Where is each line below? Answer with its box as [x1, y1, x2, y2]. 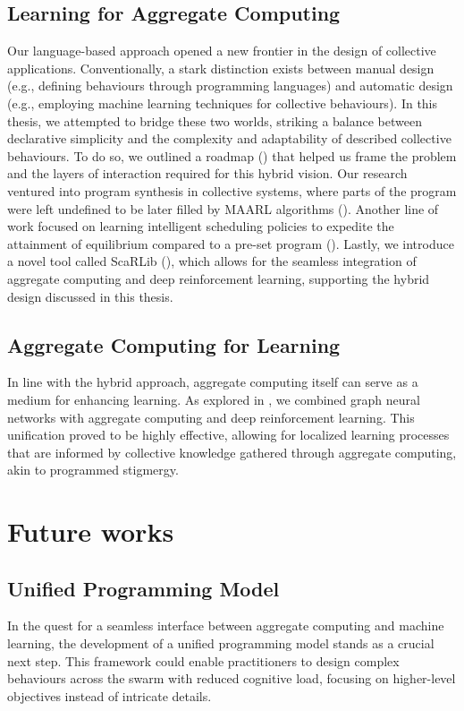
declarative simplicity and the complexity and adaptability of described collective [7, 129, 451, 148]
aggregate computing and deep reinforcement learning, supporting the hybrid [7, 269, 430, 287]
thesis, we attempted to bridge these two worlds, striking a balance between [7, 111, 423, 130]
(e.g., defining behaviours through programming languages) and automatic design [7, 76, 453, 95]
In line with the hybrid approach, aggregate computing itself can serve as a [7, 373, 418, 391]
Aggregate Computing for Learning [7, 330, 341, 358]
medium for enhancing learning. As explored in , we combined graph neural [7, 390, 420, 408]
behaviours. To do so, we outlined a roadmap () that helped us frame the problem [7, 146, 457, 165]
